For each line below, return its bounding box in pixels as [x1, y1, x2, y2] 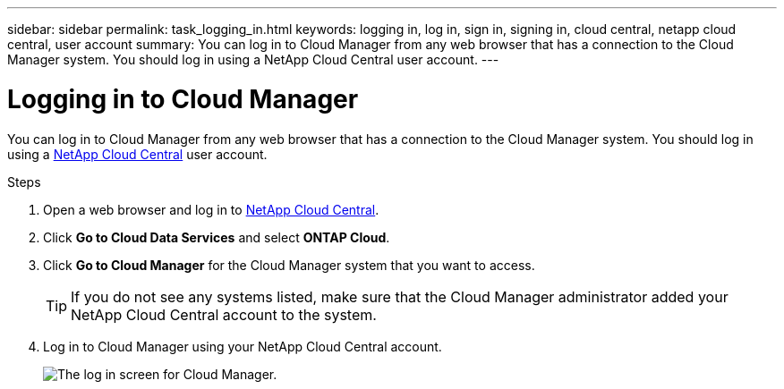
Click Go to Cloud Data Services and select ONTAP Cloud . [43, 229, 390, 245]
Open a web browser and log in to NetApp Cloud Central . [43, 201, 379, 217]
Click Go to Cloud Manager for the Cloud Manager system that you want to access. [43, 257, 535, 273]
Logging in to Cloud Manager [7, 83, 359, 114]
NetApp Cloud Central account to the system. [71, 305, 377, 324]
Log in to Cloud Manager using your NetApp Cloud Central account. [43, 338, 442, 354]
